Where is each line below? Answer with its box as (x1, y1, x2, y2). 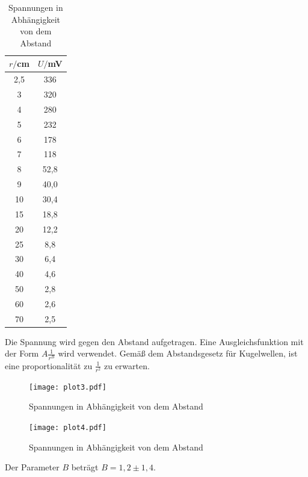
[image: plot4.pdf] (29, 423, 106, 432)
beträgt (71, 461, 99, 473)
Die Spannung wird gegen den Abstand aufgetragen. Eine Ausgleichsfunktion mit (5, 335, 304, 348)
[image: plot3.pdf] (29, 382, 106, 391)
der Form (5, 347, 39, 360)
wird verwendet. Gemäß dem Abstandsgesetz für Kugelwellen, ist (58, 347, 298, 360)
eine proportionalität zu (5, 359, 93, 372)
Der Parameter (5, 461, 60, 473)
